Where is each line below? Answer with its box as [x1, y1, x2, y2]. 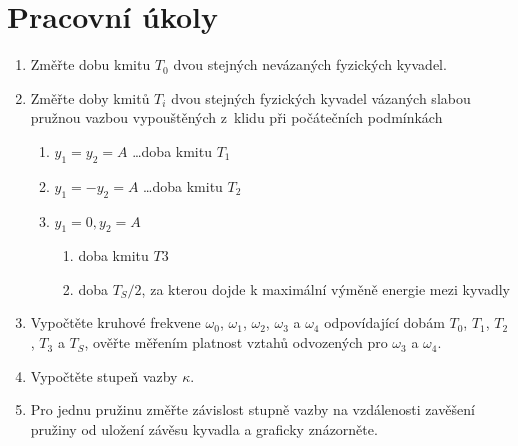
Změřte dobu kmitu [30, 54, 151, 75]
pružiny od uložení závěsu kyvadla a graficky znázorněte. [30, 418, 378, 439]
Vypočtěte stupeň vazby [30, 365, 178, 386]
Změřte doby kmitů [30, 87, 150, 108]
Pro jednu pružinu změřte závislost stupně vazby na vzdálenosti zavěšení [30, 399, 475, 420]
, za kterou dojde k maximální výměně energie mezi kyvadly [141, 278, 510, 299]
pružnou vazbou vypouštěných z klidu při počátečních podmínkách [30, 107, 443, 128]
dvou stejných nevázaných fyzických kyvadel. [173, 54, 447, 75]
